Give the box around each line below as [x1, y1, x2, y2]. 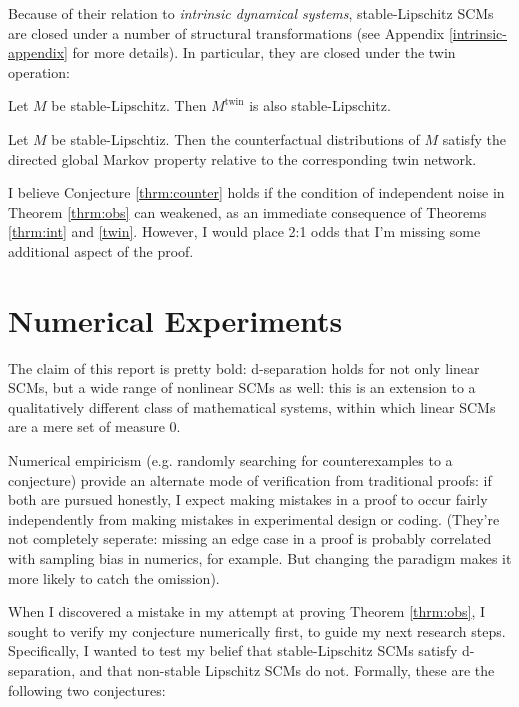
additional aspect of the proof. [8, 240, 194, 261]
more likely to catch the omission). [8, 567, 220, 588]
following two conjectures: [8, 679, 166, 700]
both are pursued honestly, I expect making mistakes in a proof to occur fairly [8, 489, 488, 510]
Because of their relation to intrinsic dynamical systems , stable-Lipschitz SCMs [8, 3, 494, 23]
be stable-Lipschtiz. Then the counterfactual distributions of [51, 128, 420, 149]
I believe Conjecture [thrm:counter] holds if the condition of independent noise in [8, 182, 505, 203]
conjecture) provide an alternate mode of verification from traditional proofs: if [8, 469, 492, 490]
